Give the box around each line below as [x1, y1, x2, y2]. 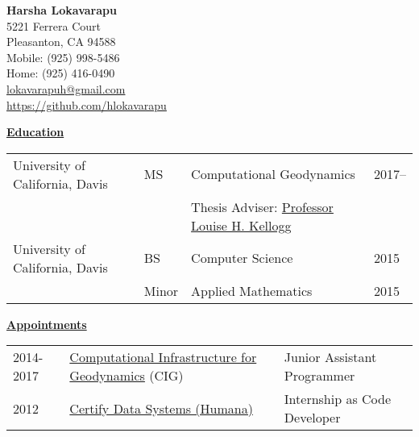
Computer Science [191, 248, 293, 268]
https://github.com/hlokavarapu [6, 96, 167, 113]
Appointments [6, 315, 87, 332]
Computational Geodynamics [191, 164, 355, 184]
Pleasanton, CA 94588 [6, 33, 116, 50]
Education [6, 123, 64, 140]
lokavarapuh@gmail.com [6, 80, 126, 97]
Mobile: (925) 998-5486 [6, 48, 120, 65]
